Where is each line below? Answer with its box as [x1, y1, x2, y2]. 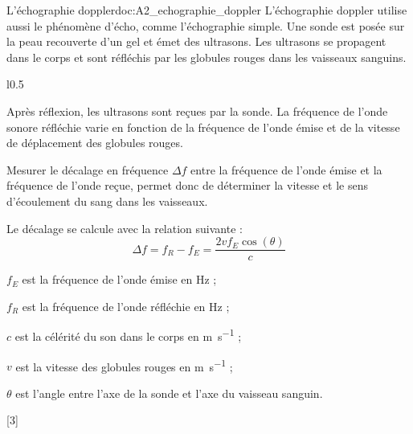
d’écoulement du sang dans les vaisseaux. [6, 192, 208, 209]
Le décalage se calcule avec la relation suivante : [6, 219, 243, 236]
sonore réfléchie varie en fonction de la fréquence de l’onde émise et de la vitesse [6, 118, 400, 135]
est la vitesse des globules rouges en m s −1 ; [15, 355, 233, 375]
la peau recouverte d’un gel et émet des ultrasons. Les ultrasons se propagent [6, 33, 386, 50]
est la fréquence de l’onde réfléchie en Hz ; [22, 297, 230, 314]
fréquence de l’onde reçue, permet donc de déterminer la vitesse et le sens [6, 177, 368, 194]
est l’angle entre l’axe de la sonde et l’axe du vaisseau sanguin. [15, 384, 323, 401]
